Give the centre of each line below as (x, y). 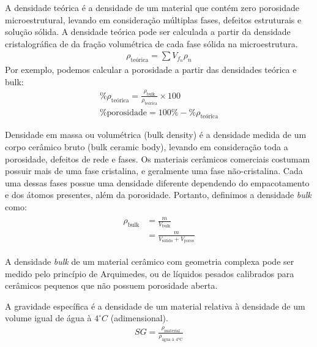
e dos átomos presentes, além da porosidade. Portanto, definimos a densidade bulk (158, 195)
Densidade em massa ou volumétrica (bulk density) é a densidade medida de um (156, 135)
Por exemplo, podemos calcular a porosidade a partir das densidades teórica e (151, 70)
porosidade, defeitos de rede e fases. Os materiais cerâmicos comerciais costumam (158, 158)
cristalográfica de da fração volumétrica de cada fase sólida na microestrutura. (151, 43)
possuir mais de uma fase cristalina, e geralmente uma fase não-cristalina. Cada (154, 171)
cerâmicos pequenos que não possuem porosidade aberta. (111, 285)
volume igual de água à (48, 318)
